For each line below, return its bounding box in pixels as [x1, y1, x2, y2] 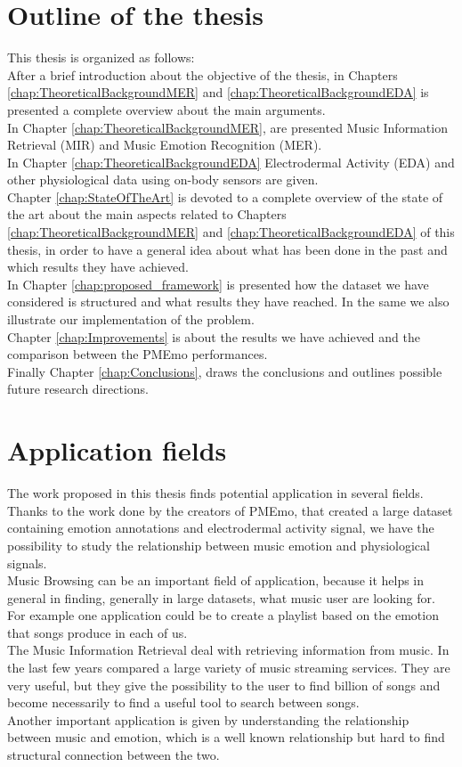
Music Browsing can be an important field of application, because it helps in [7, 571, 425, 590]
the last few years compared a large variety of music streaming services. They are [7, 658, 450, 677]
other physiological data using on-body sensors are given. [7, 170, 319, 189]
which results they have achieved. [7, 257, 189, 276]
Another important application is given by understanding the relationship [7, 710, 409, 729]
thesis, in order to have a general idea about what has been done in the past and [7, 240, 448, 258]
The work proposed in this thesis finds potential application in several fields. [7, 484, 424, 502]
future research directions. [7, 379, 149, 398]
